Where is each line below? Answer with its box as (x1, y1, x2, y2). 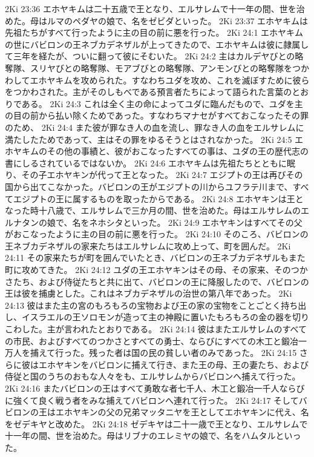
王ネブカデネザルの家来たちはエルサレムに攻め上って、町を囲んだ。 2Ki (5, 239, 291, 252)
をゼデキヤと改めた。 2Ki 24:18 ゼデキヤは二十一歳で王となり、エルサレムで (5, 417, 308, 430)
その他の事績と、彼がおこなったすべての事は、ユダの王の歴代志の (47, 145, 309, 157)
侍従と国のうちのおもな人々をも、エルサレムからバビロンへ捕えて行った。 (5, 370, 301, 383)
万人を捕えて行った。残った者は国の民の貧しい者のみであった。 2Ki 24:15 (5, 346, 297, 359)
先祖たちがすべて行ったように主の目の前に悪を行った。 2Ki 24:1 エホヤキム (5, 26, 304, 39)
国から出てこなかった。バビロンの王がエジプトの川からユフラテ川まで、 (5, 180, 293, 192)
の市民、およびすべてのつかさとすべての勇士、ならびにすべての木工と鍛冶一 (5, 334, 307, 347)
